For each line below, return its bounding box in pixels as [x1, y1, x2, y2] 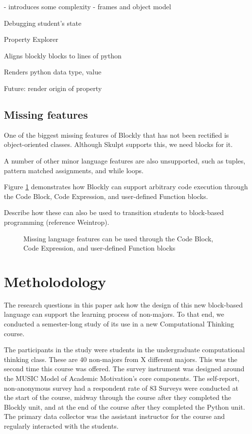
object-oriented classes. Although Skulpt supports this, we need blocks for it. [4, 139, 233, 149]
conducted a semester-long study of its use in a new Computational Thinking [4, 319, 234, 329]
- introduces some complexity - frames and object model [4, 1, 171, 11]
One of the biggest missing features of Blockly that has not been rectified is [4, 129, 229, 140]
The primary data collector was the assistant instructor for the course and [4, 411, 225, 421]
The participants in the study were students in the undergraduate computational [4, 344, 245, 355]
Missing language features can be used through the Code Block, [23, 233, 214, 243]
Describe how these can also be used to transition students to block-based [4, 207, 224, 217]
